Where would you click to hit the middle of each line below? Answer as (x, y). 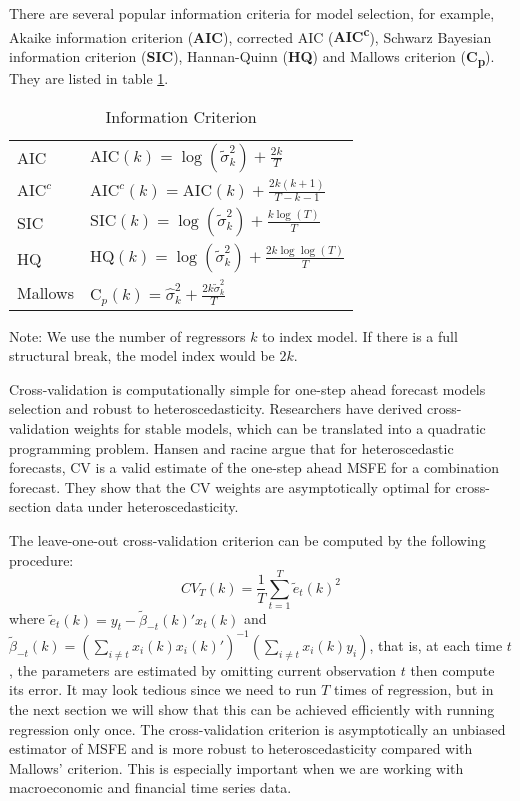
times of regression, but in (414, 689)
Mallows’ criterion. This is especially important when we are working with (236, 767)
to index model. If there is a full (360, 335)
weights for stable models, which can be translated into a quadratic (279, 428)
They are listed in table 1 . (89, 77)
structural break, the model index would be (142, 355)
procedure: (41, 559)
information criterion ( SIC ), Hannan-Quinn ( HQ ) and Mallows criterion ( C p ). (252, 57)
